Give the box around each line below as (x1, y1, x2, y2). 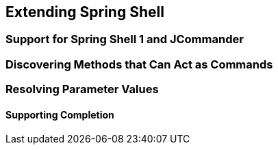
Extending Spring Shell (5, 3, 164, 21)
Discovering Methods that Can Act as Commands (5, 57, 273, 71)
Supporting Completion (5, 108, 114, 121)
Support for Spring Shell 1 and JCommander (5, 32, 244, 47)
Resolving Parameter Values (5, 82, 159, 97)
